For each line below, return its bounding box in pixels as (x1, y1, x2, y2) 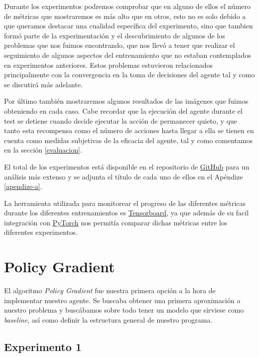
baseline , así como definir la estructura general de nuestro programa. (4, 314, 213, 325)
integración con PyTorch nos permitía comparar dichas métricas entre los (4, 217, 228, 227)
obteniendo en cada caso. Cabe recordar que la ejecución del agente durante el (4, 105, 243, 116)
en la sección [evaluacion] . (4, 145, 82, 155)
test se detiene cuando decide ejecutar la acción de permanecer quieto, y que (4, 115, 238, 126)
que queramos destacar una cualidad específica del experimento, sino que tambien (4, 20, 253, 31)
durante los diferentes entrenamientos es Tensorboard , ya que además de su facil (4, 207, 249, 218)
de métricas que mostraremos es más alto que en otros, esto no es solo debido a (4, 10, 246, 21)
